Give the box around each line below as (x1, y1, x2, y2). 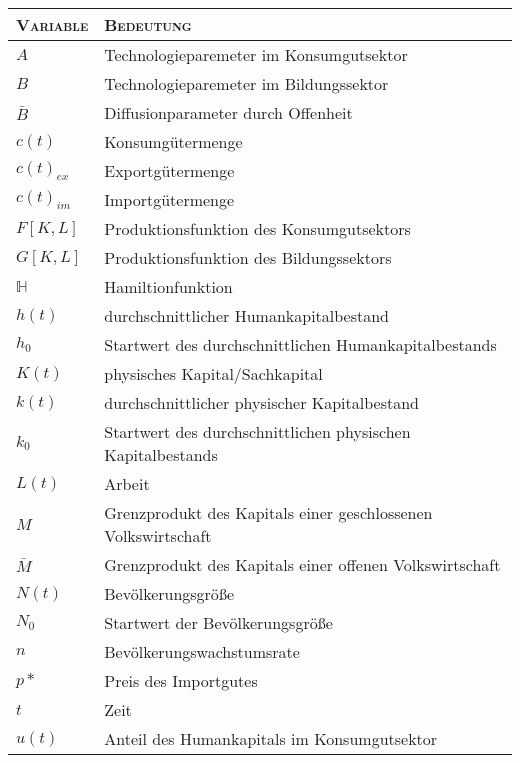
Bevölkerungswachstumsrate (104, 640, 300, 663)
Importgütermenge (104, 188, 235, 211)
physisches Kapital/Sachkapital (104, 362, 323, 385)
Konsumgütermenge (104, 130, 243, 153)
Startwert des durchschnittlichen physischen (104, 420, 411, 443)
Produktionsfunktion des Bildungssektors (104, 246, 392, 269)
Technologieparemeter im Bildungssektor (104, 72, 389, 95)
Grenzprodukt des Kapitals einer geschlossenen (104, 501, 433, 524)
